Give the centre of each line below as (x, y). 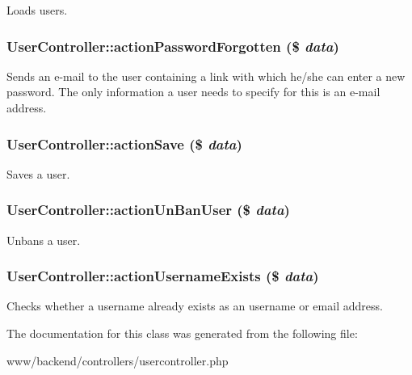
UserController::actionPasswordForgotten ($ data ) (173, 46)
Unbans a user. (44, 240)
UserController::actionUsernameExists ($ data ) (163, 276)
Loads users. (37, 10)
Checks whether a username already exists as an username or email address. (195, 306)
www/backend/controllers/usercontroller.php (118, 360)
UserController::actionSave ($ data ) (124, 143)
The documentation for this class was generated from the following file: (182, 333)
